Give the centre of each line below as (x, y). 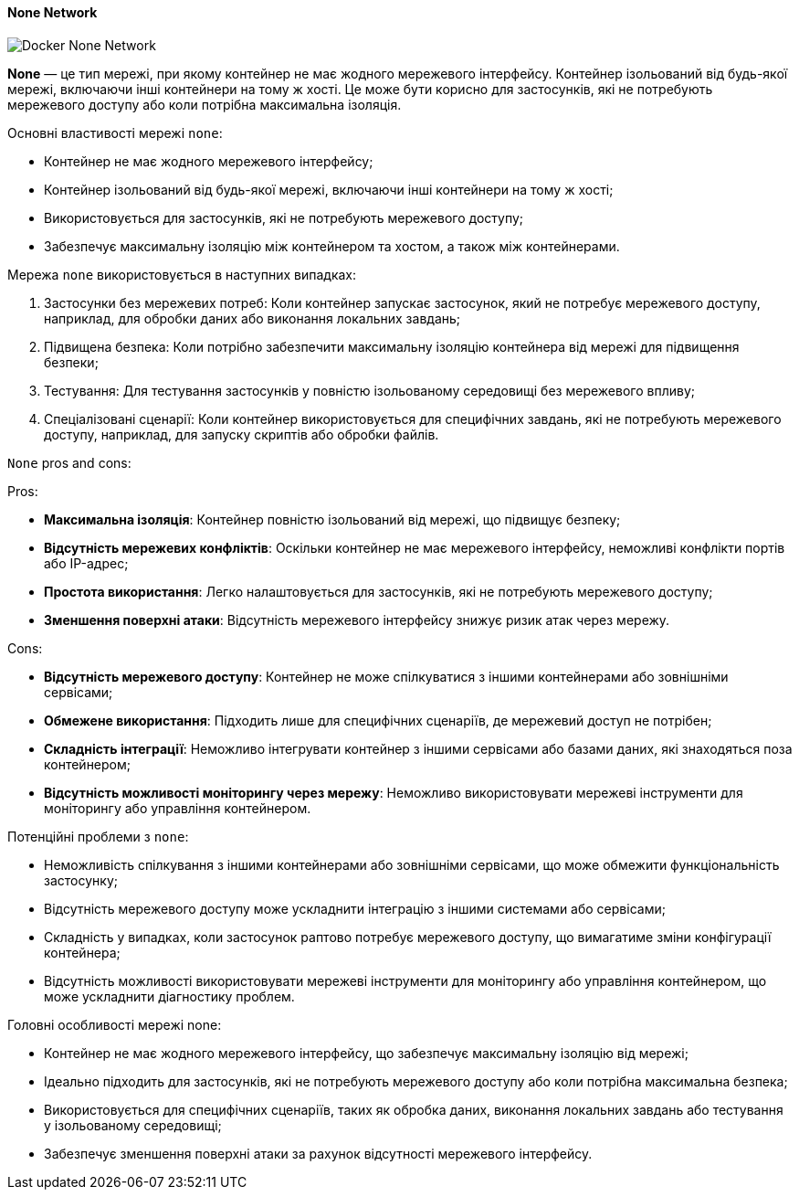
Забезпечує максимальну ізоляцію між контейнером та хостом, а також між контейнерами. (332, 246)
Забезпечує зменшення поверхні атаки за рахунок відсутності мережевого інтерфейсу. (318, 1153)
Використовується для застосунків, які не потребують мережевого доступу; (284, 217)
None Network (53, 12)
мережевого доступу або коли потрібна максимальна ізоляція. (205, 104)
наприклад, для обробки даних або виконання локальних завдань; (252, 318)
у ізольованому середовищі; (133, 1125)
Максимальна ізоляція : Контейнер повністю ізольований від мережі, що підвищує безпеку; (332, 519)
